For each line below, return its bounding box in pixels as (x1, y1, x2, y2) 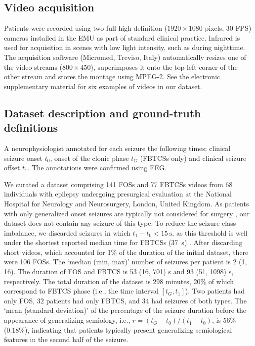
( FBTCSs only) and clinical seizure (140, 152, 247, 163)
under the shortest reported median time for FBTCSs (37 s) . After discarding (4, 237, 243, 247)
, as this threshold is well (172, 227, 248, 238)
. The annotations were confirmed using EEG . (27, 162, 167, 173)
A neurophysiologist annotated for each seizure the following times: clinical (4, 143, 231, 153)
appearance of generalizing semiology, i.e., (4, 315, 130, 325)
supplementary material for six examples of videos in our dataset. (4, 81, 202, 91)
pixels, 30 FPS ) (205, 23, 252, 33)
